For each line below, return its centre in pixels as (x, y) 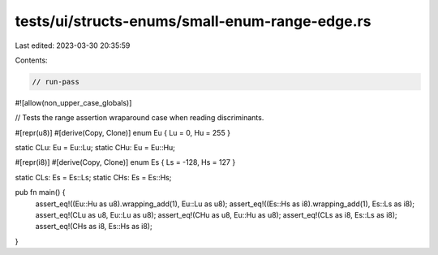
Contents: (31, 60)
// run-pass (56, 82)
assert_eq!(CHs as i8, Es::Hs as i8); (94, 227)
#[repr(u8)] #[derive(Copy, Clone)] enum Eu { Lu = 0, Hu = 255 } (123, 132)
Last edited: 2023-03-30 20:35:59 (73, 45)
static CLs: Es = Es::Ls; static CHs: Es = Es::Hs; (93, 177)
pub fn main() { (40, 192)
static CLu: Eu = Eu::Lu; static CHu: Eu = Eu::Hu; (95, 148)
